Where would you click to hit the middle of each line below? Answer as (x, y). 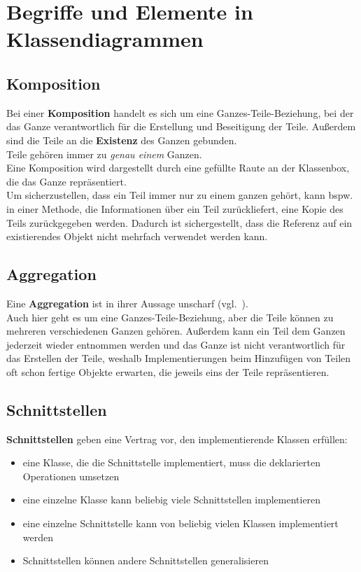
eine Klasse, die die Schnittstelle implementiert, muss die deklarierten (171, 462)
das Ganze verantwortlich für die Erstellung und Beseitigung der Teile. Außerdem (181, 126)
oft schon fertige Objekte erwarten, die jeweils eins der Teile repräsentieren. (168, 371)
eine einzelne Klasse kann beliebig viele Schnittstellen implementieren (172, 500)
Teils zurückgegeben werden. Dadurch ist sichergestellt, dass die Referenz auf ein (179, 222)
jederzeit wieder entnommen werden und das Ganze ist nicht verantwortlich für (176, 344)
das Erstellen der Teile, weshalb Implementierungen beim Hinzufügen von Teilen (179, 358)
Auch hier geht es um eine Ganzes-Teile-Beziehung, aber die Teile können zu (170, 317)
